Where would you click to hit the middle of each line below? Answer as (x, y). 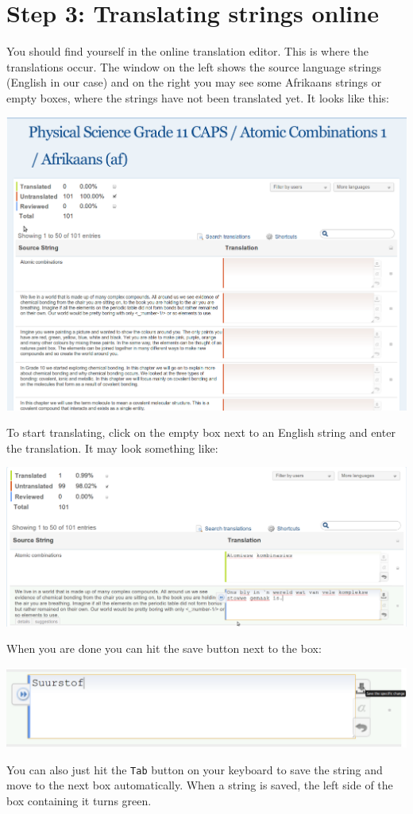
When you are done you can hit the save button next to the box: (164, 648)
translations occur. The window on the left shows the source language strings (194, 66)
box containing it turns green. (79, 801)
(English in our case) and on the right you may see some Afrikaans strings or (194, 82)
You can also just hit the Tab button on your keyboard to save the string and (195, 769)
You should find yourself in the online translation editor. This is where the (187, 51)
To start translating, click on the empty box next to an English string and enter (201, 432)
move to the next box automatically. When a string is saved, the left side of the (200, 785)
